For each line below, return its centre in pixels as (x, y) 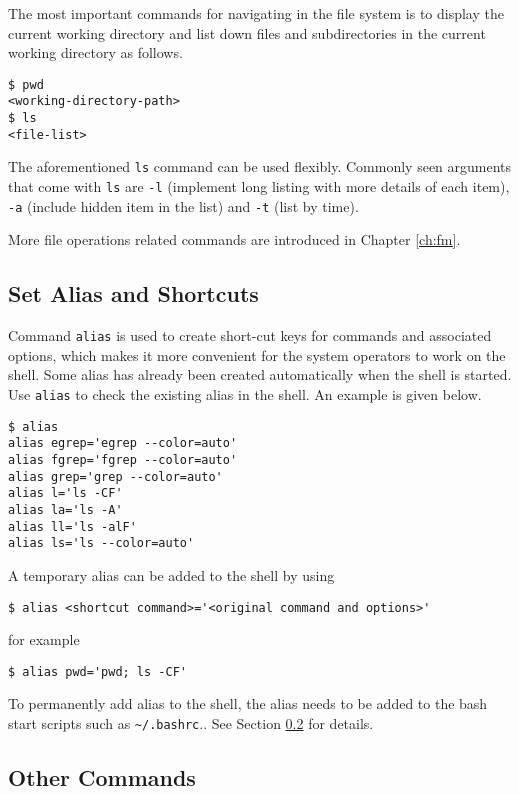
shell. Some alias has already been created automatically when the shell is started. (260, 374)
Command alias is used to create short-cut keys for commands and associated (250, 335)
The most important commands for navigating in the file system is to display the (256, 13)
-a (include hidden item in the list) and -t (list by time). (183, 205)
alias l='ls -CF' (65, 493)
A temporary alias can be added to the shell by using (171, 574)
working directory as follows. (95, 52)
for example (44, 639)
